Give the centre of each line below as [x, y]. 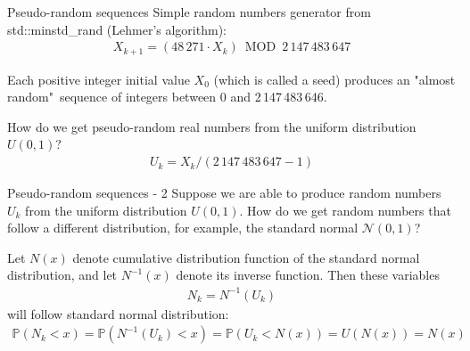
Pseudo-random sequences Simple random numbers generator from [189, 12]
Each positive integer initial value [99, 79]
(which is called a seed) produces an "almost [334, 79]
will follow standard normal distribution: [118, 313]
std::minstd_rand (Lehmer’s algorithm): [117, 29]
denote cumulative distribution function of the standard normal [246, 257]
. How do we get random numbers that [345, 210]
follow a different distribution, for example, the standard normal [183, 228]
